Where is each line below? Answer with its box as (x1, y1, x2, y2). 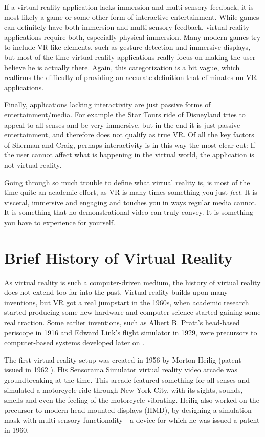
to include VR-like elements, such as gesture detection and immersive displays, (4, 42, 251, 52)
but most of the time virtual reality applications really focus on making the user (4, 51, 256, 62)
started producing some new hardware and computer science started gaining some (4, 307, 261, 317)
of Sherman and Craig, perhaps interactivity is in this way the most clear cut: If (4, 139, 255, 150)
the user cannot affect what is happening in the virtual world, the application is (4, 149, 254, 160)
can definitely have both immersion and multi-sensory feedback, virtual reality (4, 22, 250, 32)
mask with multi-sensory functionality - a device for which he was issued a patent (4, 414, 260, 425)
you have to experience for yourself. (4, 216, 115, 227)
